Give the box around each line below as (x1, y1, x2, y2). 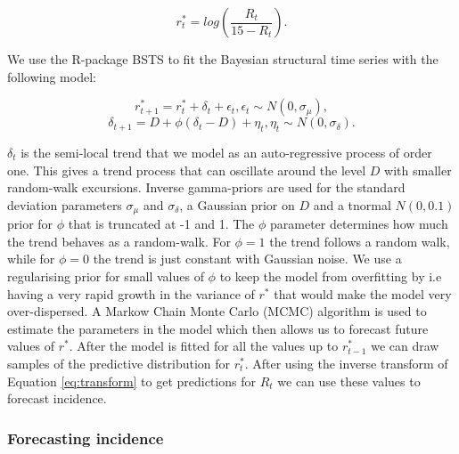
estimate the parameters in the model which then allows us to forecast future (7, 319, 429, 337)
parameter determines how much (270, 215, 448, 233)
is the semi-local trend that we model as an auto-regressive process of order (20, 142, 432, 161)
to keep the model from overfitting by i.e (219, 267, 442, 285)
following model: (7, 67, 96, 85)
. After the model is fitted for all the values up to (69, 336, 339, 355)
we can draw (371, 336, 439, 355)
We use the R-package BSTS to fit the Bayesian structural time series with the (7, 50, 439, 68)
